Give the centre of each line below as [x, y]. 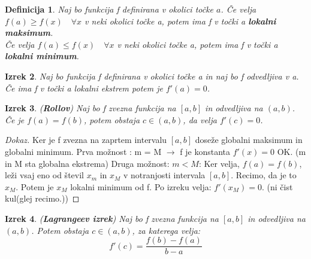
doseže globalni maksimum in [249, 140]
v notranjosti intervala [164, 175]
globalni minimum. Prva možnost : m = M [83, 151]
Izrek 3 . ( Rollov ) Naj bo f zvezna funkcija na [90, 108]
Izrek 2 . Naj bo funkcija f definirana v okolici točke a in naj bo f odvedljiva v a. [152, 76]
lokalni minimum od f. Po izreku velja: [141, 186]
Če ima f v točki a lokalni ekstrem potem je [84, 88]
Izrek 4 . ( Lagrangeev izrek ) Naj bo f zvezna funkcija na [112, 218]
